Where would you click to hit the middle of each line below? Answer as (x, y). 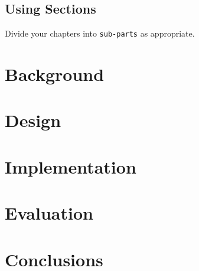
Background (55, 74)
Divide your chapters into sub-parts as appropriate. (100, 33)
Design (33, 120)
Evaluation (49, 213)
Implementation (71, 166)
